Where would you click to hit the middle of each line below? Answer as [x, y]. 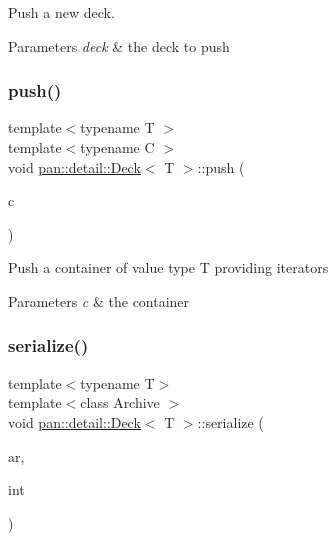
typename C [117, 147]
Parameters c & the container [99, 300]
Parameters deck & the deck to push [119, 45]
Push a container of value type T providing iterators [168, 267]
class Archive [120, 402]
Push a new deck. [61, 12]
